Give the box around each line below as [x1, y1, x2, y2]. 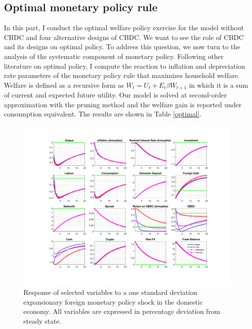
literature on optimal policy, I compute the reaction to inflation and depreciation [4, 60, 245, 71]
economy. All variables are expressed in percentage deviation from [23, 306, 220, 316]
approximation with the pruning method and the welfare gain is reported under [4, 99, 242, 109]
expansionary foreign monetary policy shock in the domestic [23, 296, 203, 307]
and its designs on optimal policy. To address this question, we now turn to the [4, 41, 240, 52]
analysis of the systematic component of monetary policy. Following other [4, 51, 224, 61]
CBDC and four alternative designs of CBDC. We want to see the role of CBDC [4, 32, 244, 42]
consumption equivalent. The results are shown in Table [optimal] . [4, 109, 202, 119]
